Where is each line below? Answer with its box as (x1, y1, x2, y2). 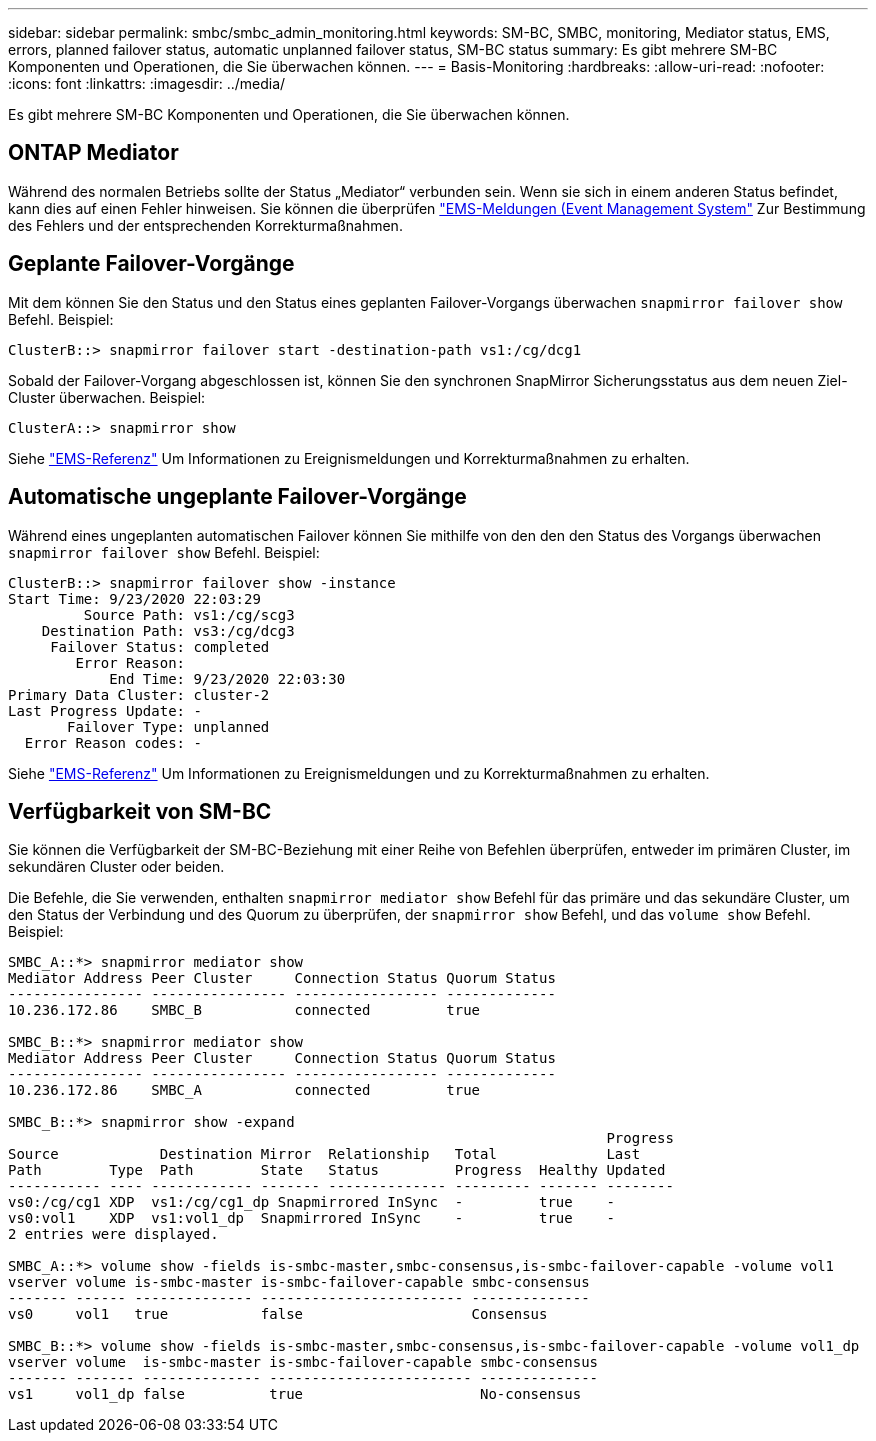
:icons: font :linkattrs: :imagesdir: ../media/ (8, 75, 286, 92)
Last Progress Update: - (8, 702, 202, 719)
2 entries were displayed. (8, 1226, 219, 1243)
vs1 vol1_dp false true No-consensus (8, 1386, 582, 1403)
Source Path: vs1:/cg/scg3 (83, 606, 295, 623)
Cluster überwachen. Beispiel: (8, 388, 206, 406)
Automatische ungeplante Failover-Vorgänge (8, 484, 467, 510)
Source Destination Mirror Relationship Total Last (8, 1146, 641, 1163)
